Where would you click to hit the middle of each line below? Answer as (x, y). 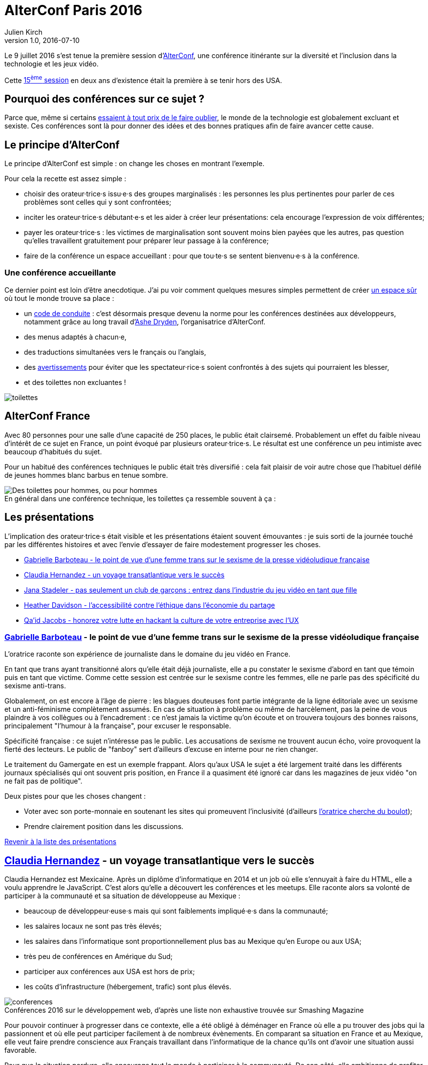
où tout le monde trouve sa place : (59, 298)
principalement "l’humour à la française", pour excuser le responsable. (118, 726)
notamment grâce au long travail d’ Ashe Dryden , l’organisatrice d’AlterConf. (145, 321)
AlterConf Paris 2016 (74, 10)
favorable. (21, 1050)
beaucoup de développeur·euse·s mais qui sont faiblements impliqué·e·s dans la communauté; (176, 911)
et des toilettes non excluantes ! (75, 382)
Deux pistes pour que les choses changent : (75, 796)
